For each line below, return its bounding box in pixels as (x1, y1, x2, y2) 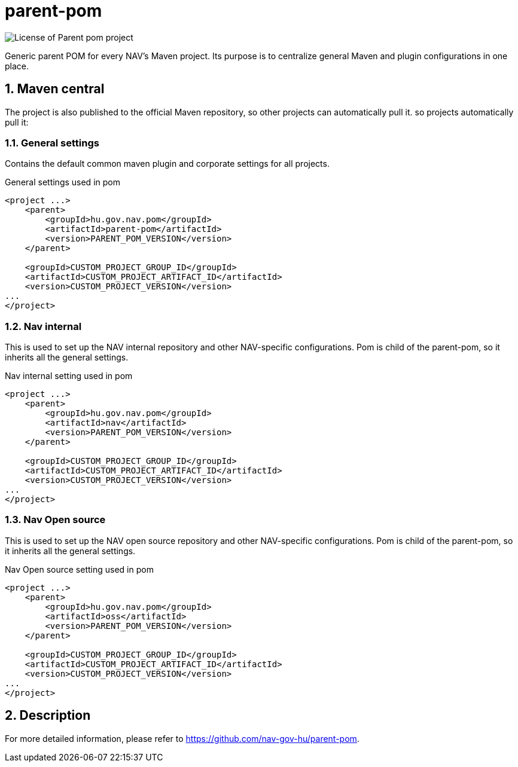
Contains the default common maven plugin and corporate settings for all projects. (5, 158, 330, 169)
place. (5, 60, 29, 71)
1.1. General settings (5, 136, 99, 149)
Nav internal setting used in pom (5, 371, 133, 381)
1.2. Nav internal (5, 320, 82, 332)
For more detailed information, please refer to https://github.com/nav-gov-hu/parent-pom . (5, 733, 359, 744)
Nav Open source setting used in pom (5, 564, 154, 575)
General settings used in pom (5, 177, 120, 188)
